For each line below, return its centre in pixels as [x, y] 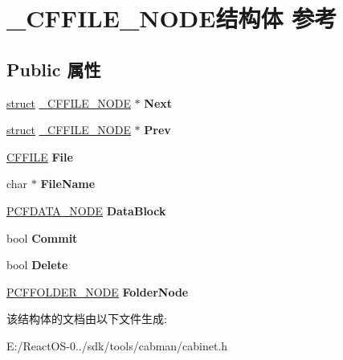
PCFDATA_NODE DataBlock [86, 210]
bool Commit [42, 237]
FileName [68, 184]
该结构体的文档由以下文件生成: [87, 319]
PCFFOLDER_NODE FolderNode [98, 291]
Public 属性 [54, 69]
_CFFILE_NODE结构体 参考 [172, 18]
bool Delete [37, 265]
